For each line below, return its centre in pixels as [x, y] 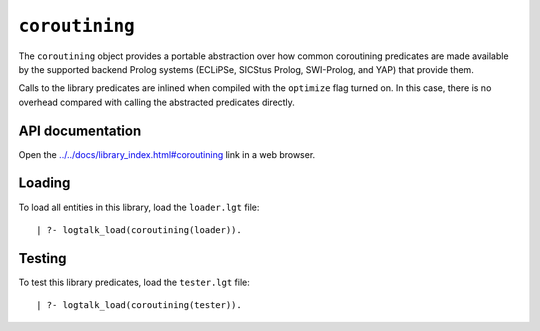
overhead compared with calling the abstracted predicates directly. [156, 102]
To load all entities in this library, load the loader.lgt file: [139, 207]
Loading [44, 183]
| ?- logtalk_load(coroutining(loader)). [139, 229]
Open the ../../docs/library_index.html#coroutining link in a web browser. [167, 154]
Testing [42, 258]
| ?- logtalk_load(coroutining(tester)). [139, 305]
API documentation [80, 130]
